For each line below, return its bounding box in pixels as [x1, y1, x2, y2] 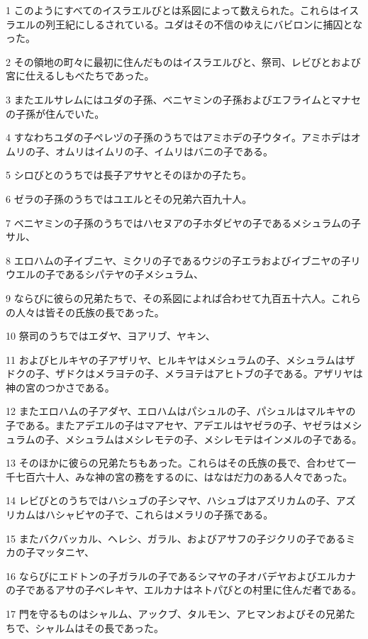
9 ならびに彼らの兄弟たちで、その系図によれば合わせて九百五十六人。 [6, 290, 332, 305]
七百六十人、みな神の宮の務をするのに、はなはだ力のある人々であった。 [15, 469, 353, 484]
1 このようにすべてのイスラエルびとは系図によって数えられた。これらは [6, 3, 340, 17]
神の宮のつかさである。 [6, 379, 115, 394]
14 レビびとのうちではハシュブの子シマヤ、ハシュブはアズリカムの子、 [6, 493, 336, 508]
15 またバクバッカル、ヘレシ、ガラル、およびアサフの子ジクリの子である [6, 530, 346, 545]
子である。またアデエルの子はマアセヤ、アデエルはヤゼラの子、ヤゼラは [6, 418, 342, 433]
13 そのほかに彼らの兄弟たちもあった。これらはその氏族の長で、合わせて [6, 455, 347, 470]
